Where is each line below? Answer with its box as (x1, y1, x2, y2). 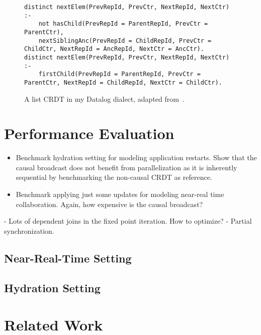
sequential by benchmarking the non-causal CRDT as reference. (16, 172, 212, 182)
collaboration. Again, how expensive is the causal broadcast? (16, 198, 203, 209)
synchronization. (4, 225, 54, 236)
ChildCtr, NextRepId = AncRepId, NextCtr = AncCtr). (24, 45, 204, 53)
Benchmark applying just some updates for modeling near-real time (16, 189, 224, 199)
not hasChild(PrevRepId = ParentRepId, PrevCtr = (38, 20, 208, 28)
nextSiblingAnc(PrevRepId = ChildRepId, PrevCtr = (38, 37, 212, 44)
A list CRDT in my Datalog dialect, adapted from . (24, 93, 185, 104)
